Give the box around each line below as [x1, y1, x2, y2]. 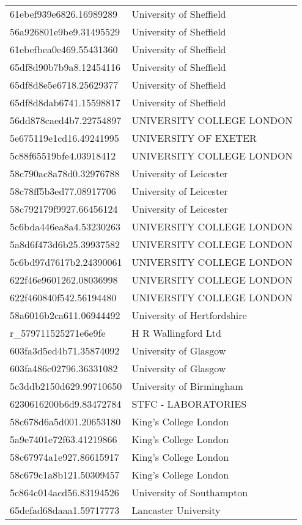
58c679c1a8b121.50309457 [10, 468, 120, 482]
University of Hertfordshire [131, 308, 247, 322]
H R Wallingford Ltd [131, 326, 221, 340]
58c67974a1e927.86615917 [10, 450, 119, 464]
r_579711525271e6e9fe [10, 326, 106, 340]
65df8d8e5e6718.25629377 [10, 78, 119, 92]
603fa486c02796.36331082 [10, 361, 118, 375]
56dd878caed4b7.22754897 [10, 113, 122, 127]
